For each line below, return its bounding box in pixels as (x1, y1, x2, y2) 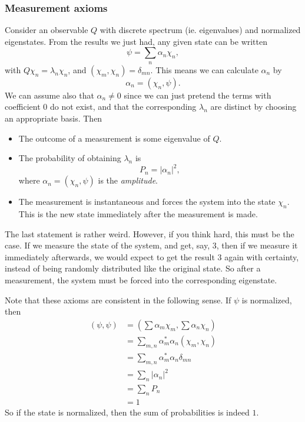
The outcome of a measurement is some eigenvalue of (18, 132, 210, 144)
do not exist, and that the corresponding (49, 100, 197, 113)
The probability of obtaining (18, 152, 121, 164)
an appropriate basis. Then (5, 112, 102, 124)
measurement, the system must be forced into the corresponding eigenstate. (5, 274, 277, 286)
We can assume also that (5, 89, 94, 101)
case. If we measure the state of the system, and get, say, (5, 239, 210, 251)
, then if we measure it (216, 239, 298, 251)
